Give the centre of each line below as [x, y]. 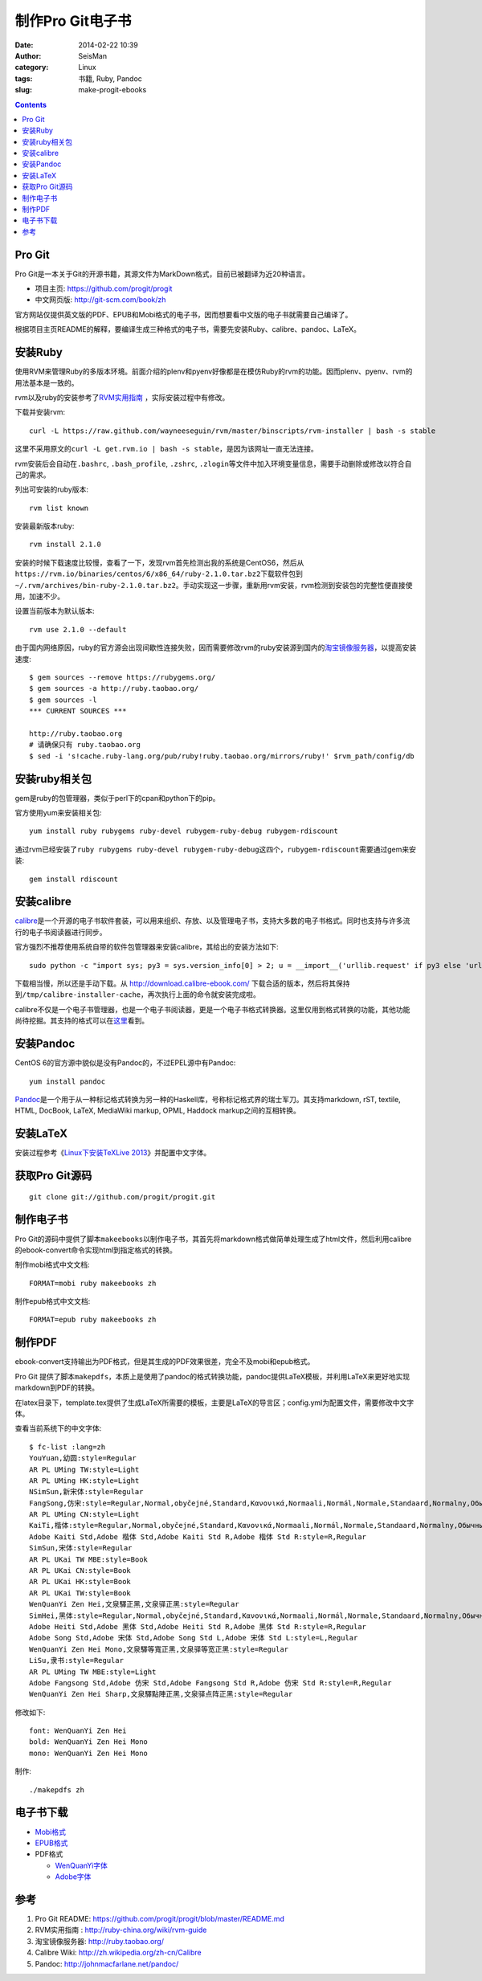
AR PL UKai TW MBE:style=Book [89, 1559]
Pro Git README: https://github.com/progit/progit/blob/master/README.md [160, 1919]
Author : [28, 55]
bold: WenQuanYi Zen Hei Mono [89, 1742]
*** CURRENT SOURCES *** [78, 711]
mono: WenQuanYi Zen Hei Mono [89, 1753]
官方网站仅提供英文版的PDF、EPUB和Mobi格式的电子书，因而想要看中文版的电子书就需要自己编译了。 [184, 314]
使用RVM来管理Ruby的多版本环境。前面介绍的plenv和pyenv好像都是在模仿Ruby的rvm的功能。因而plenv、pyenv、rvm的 [214, 372]
